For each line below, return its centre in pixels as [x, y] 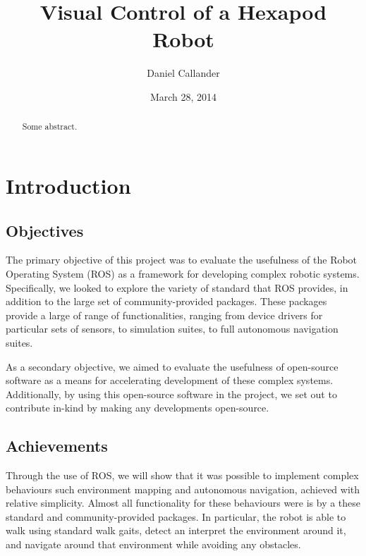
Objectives [45, 230]
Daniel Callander [183, 73]
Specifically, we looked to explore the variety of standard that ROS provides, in [177, 287]
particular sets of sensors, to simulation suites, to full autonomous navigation [172, 329]
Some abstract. [50, 126]
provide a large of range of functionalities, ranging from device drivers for [164, 315]
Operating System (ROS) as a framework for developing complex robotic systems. [183, 273]
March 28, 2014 [183, 96]
